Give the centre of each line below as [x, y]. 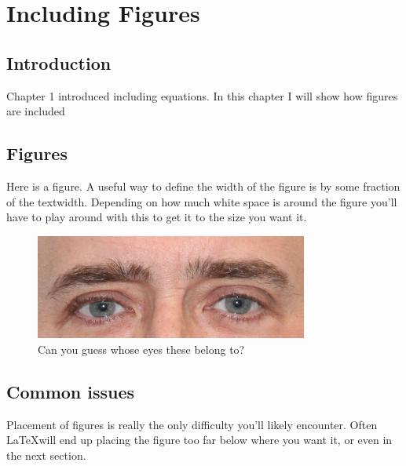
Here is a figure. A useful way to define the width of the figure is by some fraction [203, 186]
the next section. [46, 455]
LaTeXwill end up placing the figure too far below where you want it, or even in [199, 440]
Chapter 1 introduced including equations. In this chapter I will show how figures [202, 95]
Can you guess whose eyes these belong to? [141, 349]
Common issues [71, 391]
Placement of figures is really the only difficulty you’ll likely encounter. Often [192, 424]
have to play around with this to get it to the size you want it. [157, 217]
